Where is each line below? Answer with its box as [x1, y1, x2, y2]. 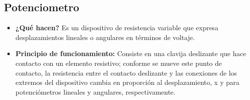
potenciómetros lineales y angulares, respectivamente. [15, 86, 176, 97]
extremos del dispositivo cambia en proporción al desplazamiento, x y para [15, 77, 240, 87]
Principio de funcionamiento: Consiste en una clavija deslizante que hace [15, 48, 246, 59]
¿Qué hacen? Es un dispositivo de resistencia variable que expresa [15, 22, 219, 33]
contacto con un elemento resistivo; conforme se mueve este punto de [15, 58, 222, 68]
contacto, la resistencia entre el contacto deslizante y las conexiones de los [15, 67, 237, 78]
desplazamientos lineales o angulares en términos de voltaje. [15, 32, 195, 42]
